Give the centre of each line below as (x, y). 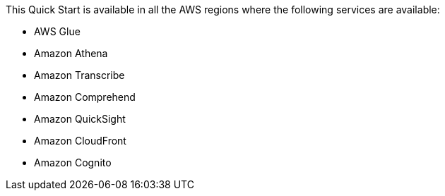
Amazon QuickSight (80, 119)
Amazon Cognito (73, 163)
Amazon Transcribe (79, 75)
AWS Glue (57, 31)
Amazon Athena (71, 53)
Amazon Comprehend (85, 97)
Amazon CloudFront (80, 141)
